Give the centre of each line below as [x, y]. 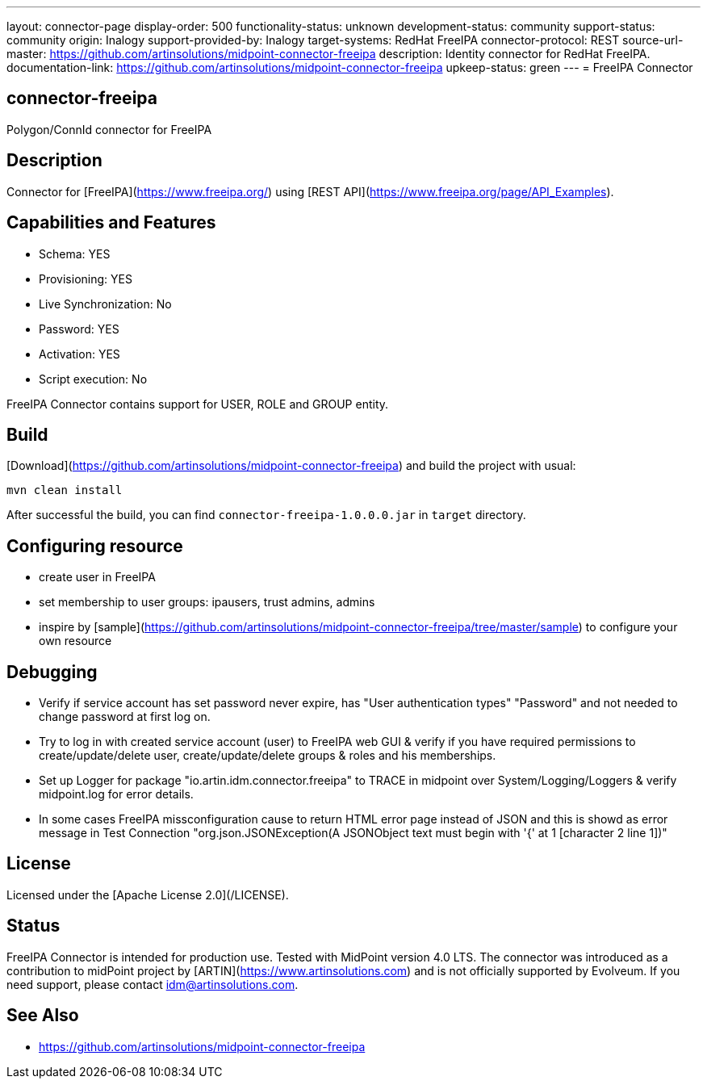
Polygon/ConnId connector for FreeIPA [109, 129]
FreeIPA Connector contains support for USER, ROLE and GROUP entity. [198, 404]
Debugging [52, 672]
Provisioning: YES [86, 279]
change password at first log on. [125, 717]
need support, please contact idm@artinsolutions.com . [153, 984]
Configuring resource [95, 546]
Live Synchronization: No [105, 304]
